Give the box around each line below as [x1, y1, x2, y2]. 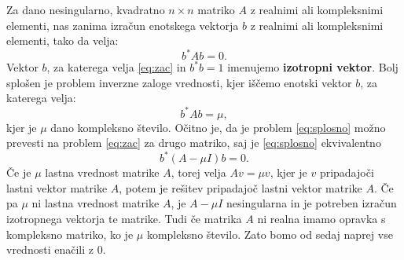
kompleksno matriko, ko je [6, 225, 134, 242]
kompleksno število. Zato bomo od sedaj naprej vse [146, 225, 393, 242]
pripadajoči [319, 164, 374, 181]
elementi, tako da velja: [6, 32, 119, 49]
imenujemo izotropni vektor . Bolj [227, 59, 398, 75]
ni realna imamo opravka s [257, 211, 386, 227]
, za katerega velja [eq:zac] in [46, 59, 186, 75]
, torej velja [171, 164, 226, 181]
